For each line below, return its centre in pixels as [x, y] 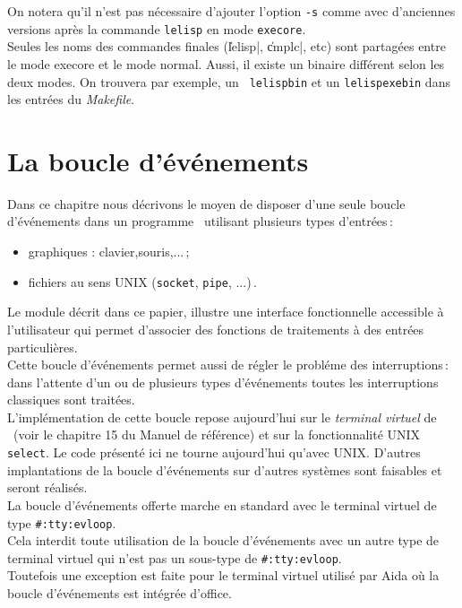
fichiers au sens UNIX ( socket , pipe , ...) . [142, 281]
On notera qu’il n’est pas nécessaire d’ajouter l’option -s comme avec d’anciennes [231, 11]
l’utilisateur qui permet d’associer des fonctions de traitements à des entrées [216, 329]
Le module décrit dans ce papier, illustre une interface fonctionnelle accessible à [226, 312]
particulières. [43, 347]
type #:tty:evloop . [62, 522]
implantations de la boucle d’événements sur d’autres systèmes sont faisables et [225, 469]
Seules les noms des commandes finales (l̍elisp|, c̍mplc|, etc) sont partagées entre [227, 46]
